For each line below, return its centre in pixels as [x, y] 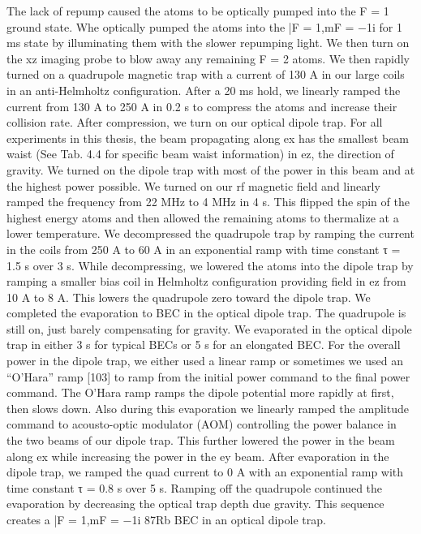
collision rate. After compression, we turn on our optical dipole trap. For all [195, 122]
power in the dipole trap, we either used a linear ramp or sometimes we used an [205, 361]
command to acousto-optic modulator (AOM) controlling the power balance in [202, 424]
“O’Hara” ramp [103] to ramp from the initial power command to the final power [208, 376]
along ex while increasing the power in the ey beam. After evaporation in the [198, 456]
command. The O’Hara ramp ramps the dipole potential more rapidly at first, [200, 392]
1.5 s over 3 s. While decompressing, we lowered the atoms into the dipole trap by [210, 265]
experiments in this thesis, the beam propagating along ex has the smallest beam [208, 138]
